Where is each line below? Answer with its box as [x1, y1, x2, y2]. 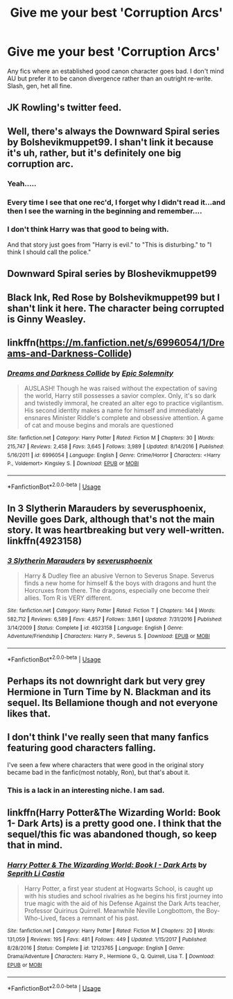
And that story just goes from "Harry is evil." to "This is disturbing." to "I [7, 240, 212, 249]
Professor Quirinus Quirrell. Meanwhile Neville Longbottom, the [24, 907, 205, 915]
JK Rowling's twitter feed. [7, 102, 122, 114]
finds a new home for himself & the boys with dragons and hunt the [24, 579, 217, 587]
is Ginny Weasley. [7, 313, 87, 325]
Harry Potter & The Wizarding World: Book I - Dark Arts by [7, 860, 207, 870]
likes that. [7, 707, 51, 719]
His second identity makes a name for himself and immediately [24, 406, 204, 414]
